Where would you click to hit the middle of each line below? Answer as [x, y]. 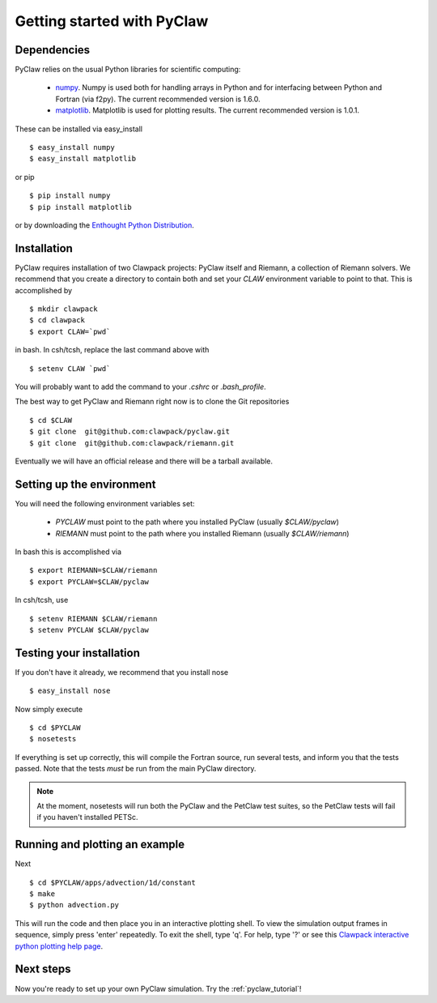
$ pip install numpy [70, 196]
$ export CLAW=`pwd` [70, 331]
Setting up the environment [85, 484]
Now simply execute [49, 709]
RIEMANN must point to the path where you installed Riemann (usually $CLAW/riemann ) [202, 533]
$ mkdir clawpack [64, 309]
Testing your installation [78, 653]
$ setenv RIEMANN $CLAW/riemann [93, 619]
